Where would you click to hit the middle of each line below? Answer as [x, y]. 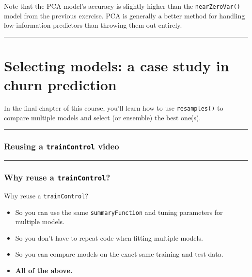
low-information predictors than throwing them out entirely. [93, 25]
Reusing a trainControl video [62, 146]
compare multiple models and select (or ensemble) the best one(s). [102, 117]
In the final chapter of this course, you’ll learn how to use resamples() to [114, 108]
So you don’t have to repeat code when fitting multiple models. [109, 237]
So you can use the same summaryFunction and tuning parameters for [119, 212]
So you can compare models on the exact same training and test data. [119, 254]
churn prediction [60, 85]
